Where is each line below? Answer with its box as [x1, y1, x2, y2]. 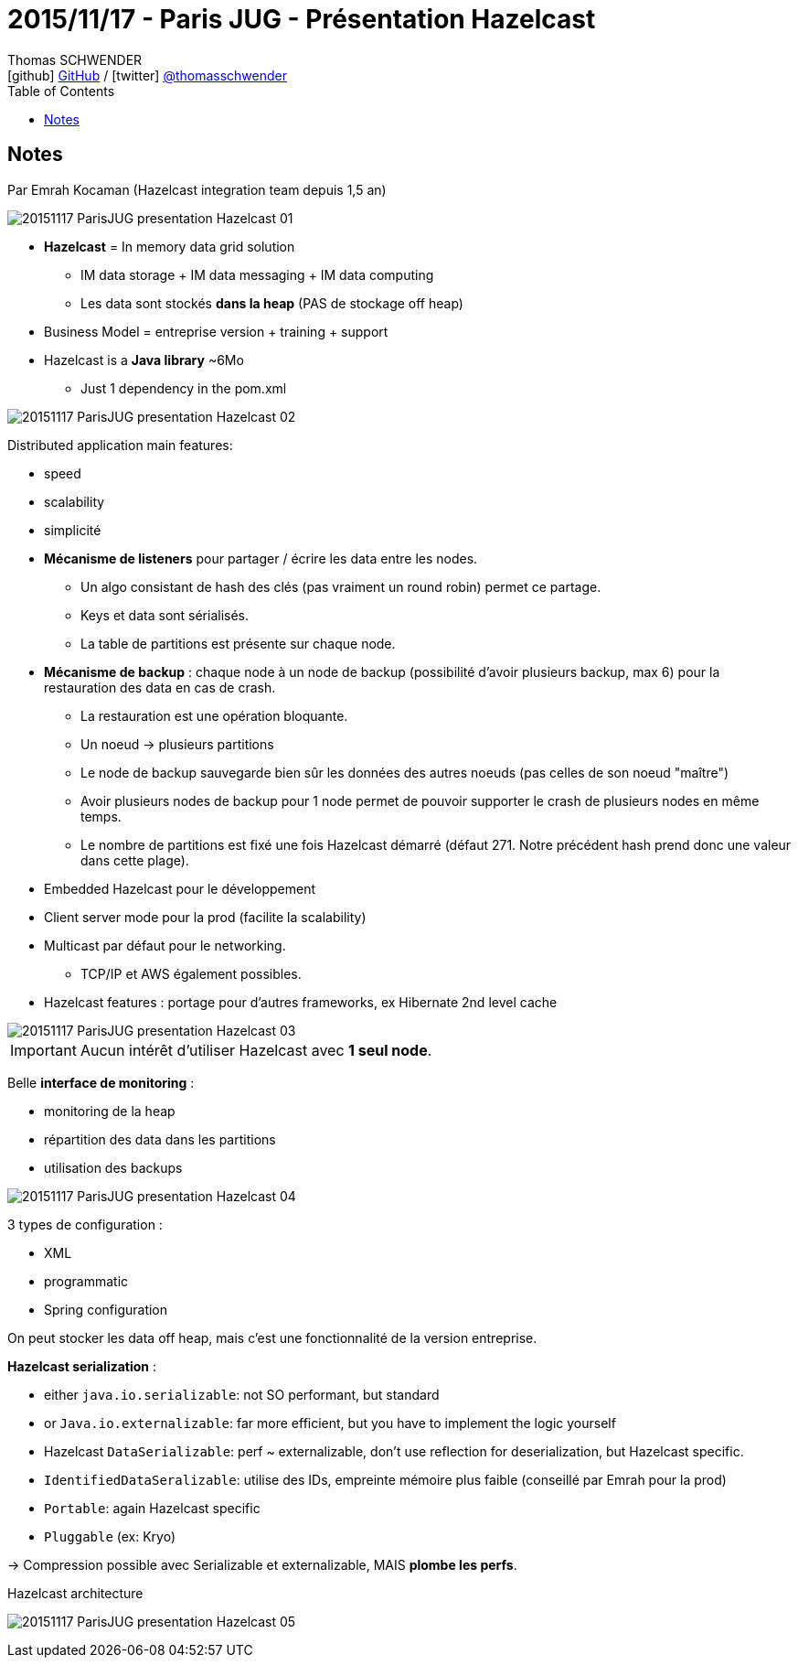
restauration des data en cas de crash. [44, 679, 276, 695]
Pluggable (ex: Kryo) [44, 1528, 176, 1544]
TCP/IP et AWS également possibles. [80, 965, 302, 982]
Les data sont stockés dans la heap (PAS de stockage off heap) [80, 295, 463, 311]
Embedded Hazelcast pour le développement [44, 880, 316, 897]
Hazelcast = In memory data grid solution [44, 238, 295, 254]
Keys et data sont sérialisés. [80, 607, 250, 623]
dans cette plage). [80, 852, 189, 868]
